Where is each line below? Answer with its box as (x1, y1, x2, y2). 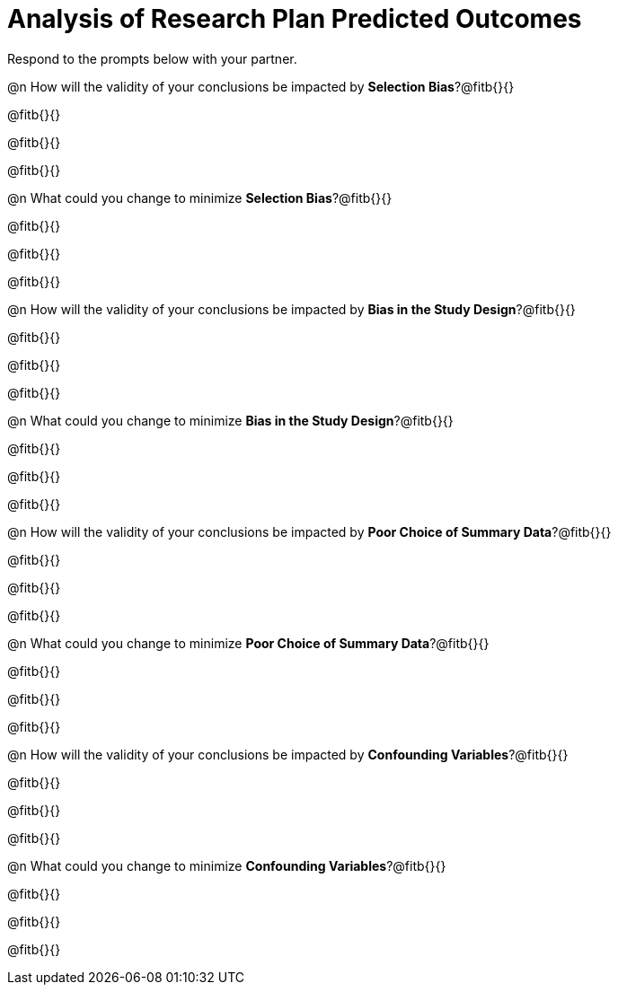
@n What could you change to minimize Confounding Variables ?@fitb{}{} (7, 857, 446, 873)
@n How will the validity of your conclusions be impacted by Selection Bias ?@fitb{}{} (7, 78, 515, 94)
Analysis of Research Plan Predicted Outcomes (7, 4, 582, 34)
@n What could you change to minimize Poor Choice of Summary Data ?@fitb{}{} (7, 635, 490, 651)
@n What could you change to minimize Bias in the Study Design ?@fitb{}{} (7, 412, 454, 428)
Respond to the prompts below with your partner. (7, 50, 297, 66)
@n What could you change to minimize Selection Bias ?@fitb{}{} (7, 189, 393, 206)
